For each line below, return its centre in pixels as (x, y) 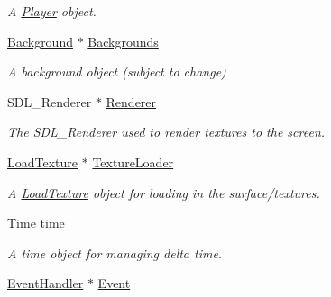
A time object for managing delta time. (115, 252)
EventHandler (46, 283)
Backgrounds (123, 41)
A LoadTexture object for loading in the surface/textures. (164, 192)
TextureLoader (133, 162)
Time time (36, 223)
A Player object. (52, 11)
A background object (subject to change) (117, 72)
